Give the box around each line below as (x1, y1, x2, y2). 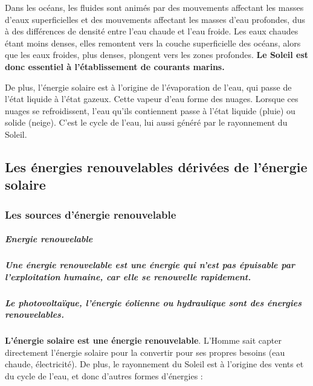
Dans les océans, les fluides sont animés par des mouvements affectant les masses (5, 1, 304, 13)
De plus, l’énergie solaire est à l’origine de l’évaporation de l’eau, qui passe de (5, 80, 292, 93)
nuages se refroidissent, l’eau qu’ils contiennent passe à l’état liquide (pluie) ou (5, 104, 295, 117)
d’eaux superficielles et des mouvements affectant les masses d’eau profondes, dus (5, 13, 305, 25)
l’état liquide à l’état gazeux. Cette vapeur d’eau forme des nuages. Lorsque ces (5, 92, 298, 105)
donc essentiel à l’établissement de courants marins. (5, 60, 225, 72)
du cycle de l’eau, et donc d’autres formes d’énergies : (5, 370, 203, 382)
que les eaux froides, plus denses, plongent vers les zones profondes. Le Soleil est (5, 48, 309, 61)
